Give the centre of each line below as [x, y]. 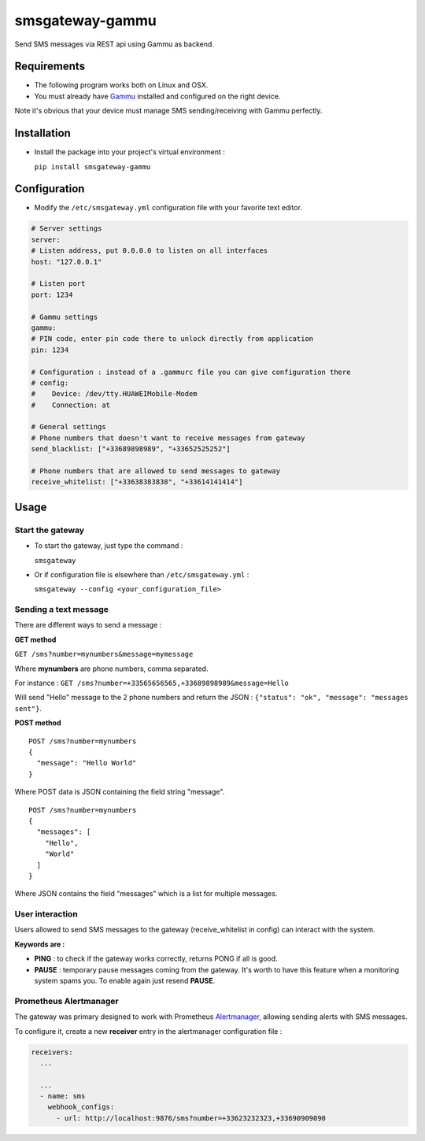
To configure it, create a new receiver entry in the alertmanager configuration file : [148, 1031]
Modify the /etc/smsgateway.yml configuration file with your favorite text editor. [168, 208]
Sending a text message [62, 609]
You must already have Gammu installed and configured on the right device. [157, 96]
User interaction [46, 914]
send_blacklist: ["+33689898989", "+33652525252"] [131, 449]
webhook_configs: [81, 1107]
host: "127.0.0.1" [67, 261]
